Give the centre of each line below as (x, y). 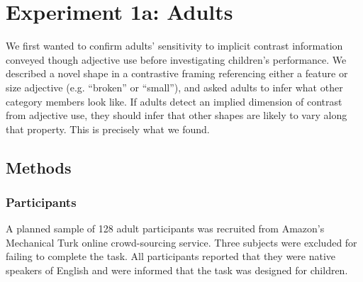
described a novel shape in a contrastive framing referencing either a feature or (177, 73)
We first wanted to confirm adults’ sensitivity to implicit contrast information (174, 46)
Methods (39, 167)
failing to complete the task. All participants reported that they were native (171, 256)
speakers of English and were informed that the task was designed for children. (177, 270)
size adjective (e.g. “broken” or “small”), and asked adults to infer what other (174, 87)
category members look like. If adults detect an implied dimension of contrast (174, 101)
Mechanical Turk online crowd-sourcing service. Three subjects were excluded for (181, 242)
